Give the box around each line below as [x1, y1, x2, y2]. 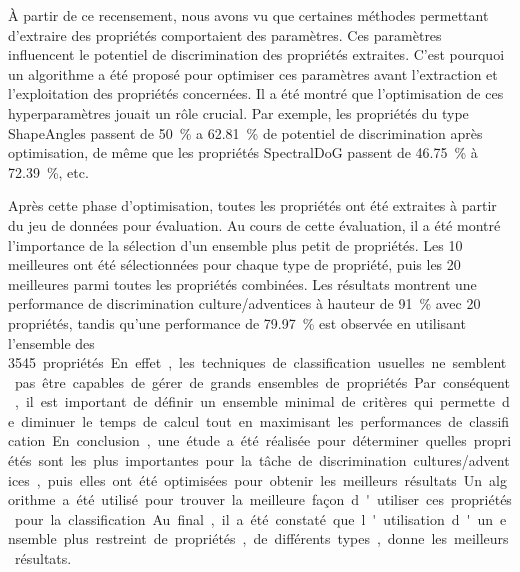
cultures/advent [413, 450, 510, 471]
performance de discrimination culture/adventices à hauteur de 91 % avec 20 [8, 293, 481, 314]
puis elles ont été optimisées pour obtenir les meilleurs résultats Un [47, 469, 483, 490]
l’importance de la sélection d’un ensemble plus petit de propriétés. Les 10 [8, 234, 463, 255]
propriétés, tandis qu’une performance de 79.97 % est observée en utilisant [8, 312, 466, 333]
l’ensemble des [8, 332, 95, 353]
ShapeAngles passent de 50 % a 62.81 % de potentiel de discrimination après [8, 122, 483, 143]
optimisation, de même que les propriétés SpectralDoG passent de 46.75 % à [8, 142, 478, 163]
